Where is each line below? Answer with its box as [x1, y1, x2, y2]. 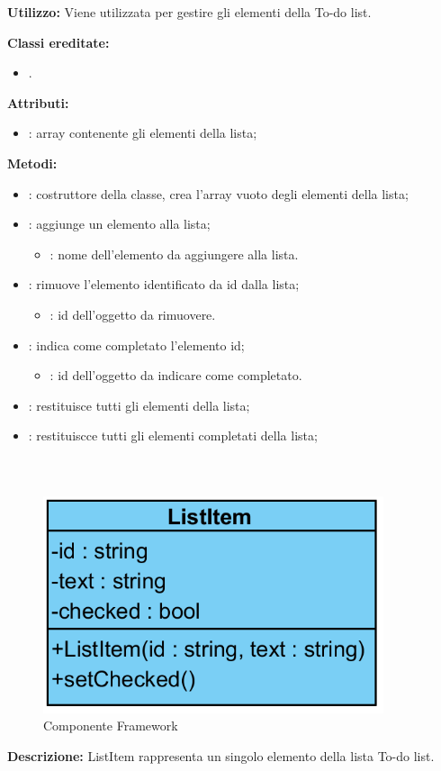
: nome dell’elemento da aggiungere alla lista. [49, 244, 299, 263]
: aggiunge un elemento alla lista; [28, 214, 211, 233]
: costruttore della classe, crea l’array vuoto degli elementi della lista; [28, 184, 409, 203]
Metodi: [7, 153, 58, 172]
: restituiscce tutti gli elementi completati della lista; [28, 426, 318, 445]
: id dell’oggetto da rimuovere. [49, 304, 216, 323]
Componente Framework [43, 716, 178, 735]
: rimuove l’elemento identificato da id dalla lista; [28, 275, 300, 294]
